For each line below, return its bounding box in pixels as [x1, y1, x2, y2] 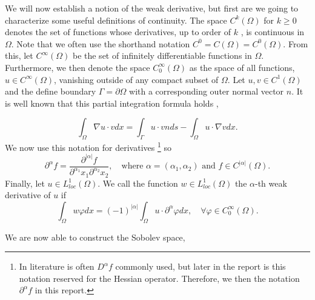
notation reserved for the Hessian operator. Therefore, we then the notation [19, 272, 300, 284]
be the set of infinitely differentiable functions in [72, 49, 252, 62]
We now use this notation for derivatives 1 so [5, 139, 171, 153]
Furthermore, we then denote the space [5, 61, 150, 73]
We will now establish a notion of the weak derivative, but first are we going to [5, 2, 299, 14]
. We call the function [98, 176, 178, 189]
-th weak [254, 176, 287, 189]
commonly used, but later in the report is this [115, 260, 286, 273]
